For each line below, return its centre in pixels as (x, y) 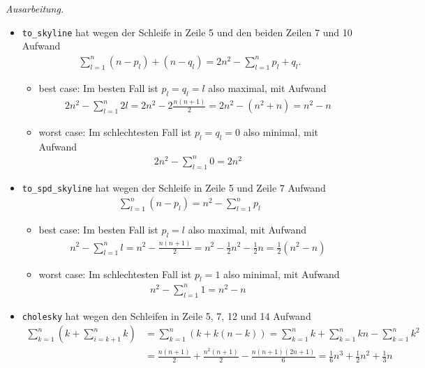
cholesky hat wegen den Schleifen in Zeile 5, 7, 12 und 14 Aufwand (166, 315)
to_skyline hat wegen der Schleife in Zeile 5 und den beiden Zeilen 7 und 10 (187, 32)
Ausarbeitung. (35, 8)
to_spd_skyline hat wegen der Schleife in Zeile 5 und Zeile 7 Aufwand (174, 187)
